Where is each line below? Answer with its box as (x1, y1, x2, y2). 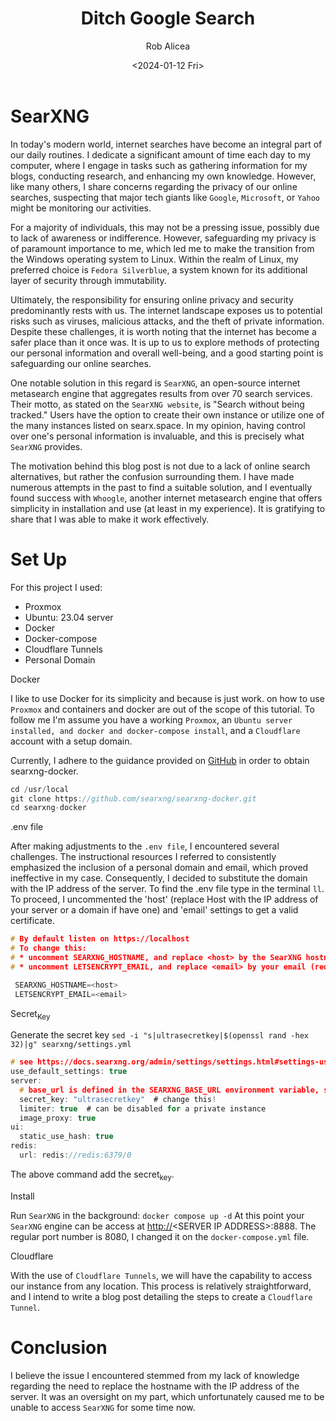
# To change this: (10, 943, 87, 954)
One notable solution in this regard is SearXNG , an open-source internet (10, 377, 301, 389)
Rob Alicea (145, 40, 191, 52)
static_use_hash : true (19, 1132, 114, 1142)
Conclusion (10, 1336, 108, 1359)
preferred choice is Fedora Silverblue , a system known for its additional (10, 263, 308, 276)
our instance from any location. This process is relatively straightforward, (10, 1280, 312, 1292)
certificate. (10, 915, 55, 927)
